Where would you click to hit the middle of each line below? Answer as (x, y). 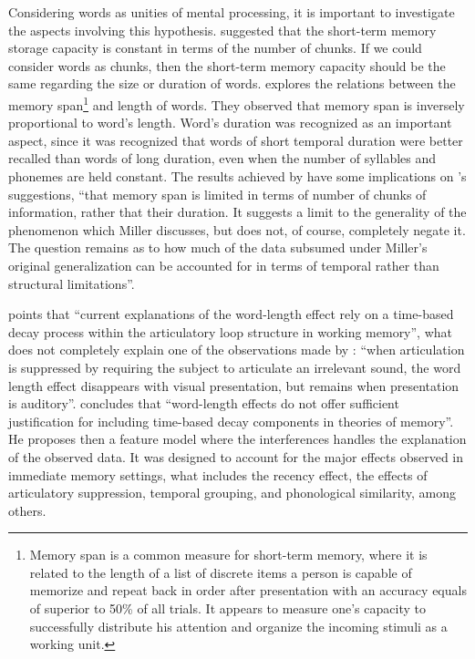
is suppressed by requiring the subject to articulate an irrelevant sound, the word (235, 367)
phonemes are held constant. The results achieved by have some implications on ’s (237, 176)
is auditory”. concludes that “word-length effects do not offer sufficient (204, 403)
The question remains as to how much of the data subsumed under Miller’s (218, 247)
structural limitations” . (72, 283)
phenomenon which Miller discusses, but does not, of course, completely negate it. (237, 229)
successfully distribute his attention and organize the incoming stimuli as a (238, 626)
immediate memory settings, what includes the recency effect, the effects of (218, 474)
